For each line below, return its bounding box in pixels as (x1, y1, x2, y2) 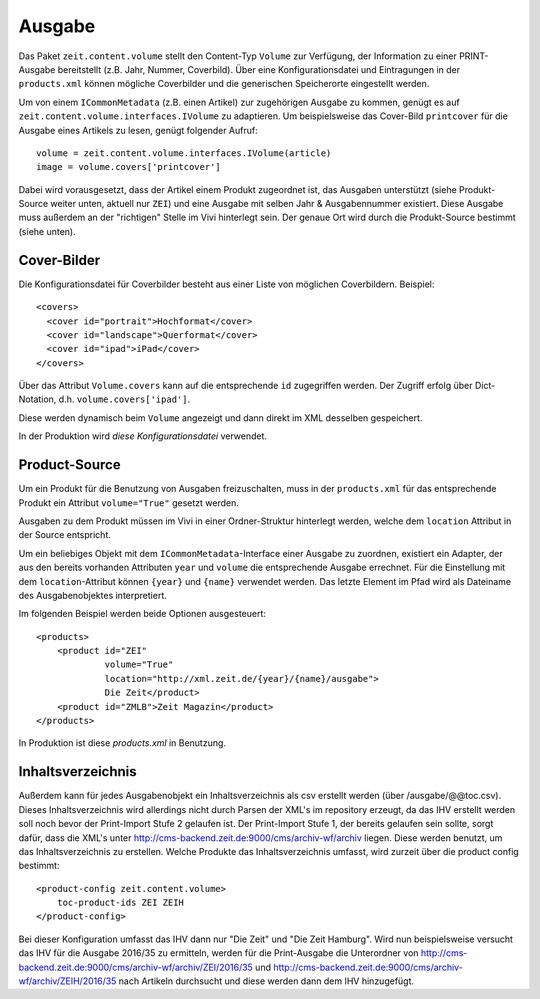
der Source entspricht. (18, 529, 112, 541)
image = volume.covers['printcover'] (36, 161, 222, 173)
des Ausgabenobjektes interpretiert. (18, 589, 167, 601)
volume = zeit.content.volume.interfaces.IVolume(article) (36, 147, 332, 159)
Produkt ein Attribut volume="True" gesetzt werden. (18, 496, 239, 509)
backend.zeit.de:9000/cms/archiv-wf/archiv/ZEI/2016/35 (18, 961, 254, 973)
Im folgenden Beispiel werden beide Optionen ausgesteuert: (18, 608, 267, 620)
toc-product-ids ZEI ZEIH (56, 897, 185, 909)
